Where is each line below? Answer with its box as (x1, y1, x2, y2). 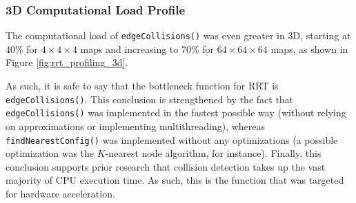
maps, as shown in (270, 41, 348, 56)
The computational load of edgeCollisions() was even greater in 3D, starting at (6, 28, 351, 43)
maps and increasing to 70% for (80, 41, 215, 56)
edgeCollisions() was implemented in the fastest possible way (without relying (6, 105, 346, 120)
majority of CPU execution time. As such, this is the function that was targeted (6, 173, 344, 187)
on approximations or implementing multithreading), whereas (6, 118, 266, 133)
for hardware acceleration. (6, 186, 115, 200)
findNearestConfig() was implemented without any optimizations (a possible (6, 132, 338, 147)
